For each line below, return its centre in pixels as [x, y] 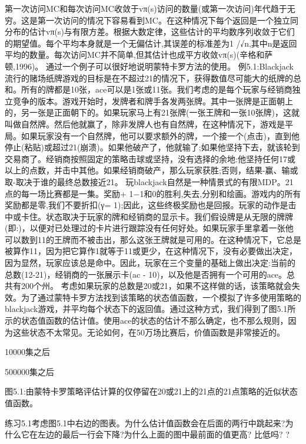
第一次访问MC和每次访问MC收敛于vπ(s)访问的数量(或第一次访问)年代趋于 [146, 8]
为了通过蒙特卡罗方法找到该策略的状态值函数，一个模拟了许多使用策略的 [161, 297]
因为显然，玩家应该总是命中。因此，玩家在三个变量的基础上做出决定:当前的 [150, 263]
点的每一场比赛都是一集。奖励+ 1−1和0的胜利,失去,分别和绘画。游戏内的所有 [153, 193]
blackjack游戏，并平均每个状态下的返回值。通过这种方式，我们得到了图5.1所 [150, 309]
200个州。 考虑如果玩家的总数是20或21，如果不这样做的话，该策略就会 [156, 286]
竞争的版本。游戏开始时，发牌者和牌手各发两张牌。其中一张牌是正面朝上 [153, 101]
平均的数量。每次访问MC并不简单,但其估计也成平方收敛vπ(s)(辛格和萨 [139, 55]
